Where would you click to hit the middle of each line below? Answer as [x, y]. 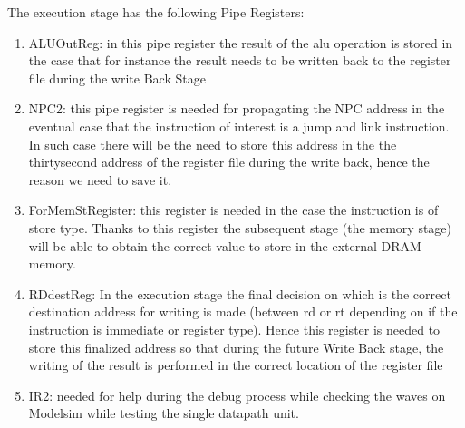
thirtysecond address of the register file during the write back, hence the [229, 162]
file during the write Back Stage [117, 78]
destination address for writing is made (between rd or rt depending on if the [243, 311]
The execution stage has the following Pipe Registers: [156, 12]
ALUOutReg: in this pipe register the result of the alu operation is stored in [241, 42]
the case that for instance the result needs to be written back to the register [240, 60]
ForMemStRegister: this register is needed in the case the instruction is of [233, 210]
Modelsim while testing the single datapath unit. [164, 413]
